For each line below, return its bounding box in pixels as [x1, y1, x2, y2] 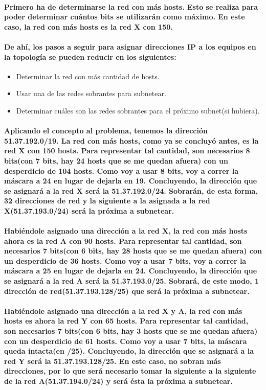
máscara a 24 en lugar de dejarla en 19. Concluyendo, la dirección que [4, 175, 257, 186]
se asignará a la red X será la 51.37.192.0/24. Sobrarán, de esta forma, [4, 185, 258, 196]
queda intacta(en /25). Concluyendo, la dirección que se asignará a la [4, 346, 254, 356]
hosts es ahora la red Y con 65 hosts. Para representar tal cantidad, [4, 315, 249, 326]
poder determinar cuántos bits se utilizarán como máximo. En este [4, 11, 245, 22]
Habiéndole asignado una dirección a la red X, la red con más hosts [4, 225, 248, 236]
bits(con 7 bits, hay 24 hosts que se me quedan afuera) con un [4, 155, 228, 166]
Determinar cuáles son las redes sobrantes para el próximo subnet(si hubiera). [16, 105, 260, 116]
